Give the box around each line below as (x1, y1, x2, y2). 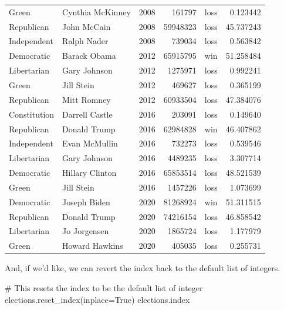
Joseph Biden (62, 195, 110, 208)
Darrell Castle (62, 108, 113, 120)
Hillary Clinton (62, 166, 117, 179)
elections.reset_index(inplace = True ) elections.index (5, 293, 190, 305)
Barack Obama (62, 49, 116, 62)
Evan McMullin (62, 137, 118, 149)
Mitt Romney (62, 93, 111, 105)
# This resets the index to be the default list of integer (5, 281, 203, 294)
